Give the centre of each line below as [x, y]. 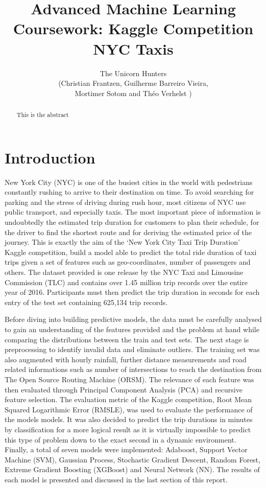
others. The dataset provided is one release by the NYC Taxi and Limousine [124, 272]
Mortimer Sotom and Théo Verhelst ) [133, 93]
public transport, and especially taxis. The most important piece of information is [133, 212]
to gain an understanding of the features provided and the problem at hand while [132, 329]
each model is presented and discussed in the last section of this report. [116, 479]
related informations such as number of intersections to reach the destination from [133, 369]
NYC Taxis [133, 48]
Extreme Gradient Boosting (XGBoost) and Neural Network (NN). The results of [132, 469]
